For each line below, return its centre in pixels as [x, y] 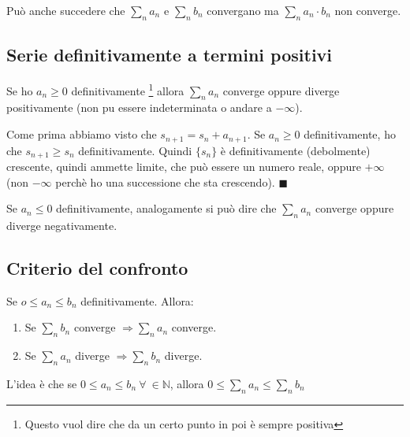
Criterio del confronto [97, 267]
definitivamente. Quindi [135, 150]
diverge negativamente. [62, 225]
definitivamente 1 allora [128, 89]
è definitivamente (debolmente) [295, 150]
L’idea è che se [42, 383]
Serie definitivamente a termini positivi [170, 55]
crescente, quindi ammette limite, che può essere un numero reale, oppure [184, 166]
